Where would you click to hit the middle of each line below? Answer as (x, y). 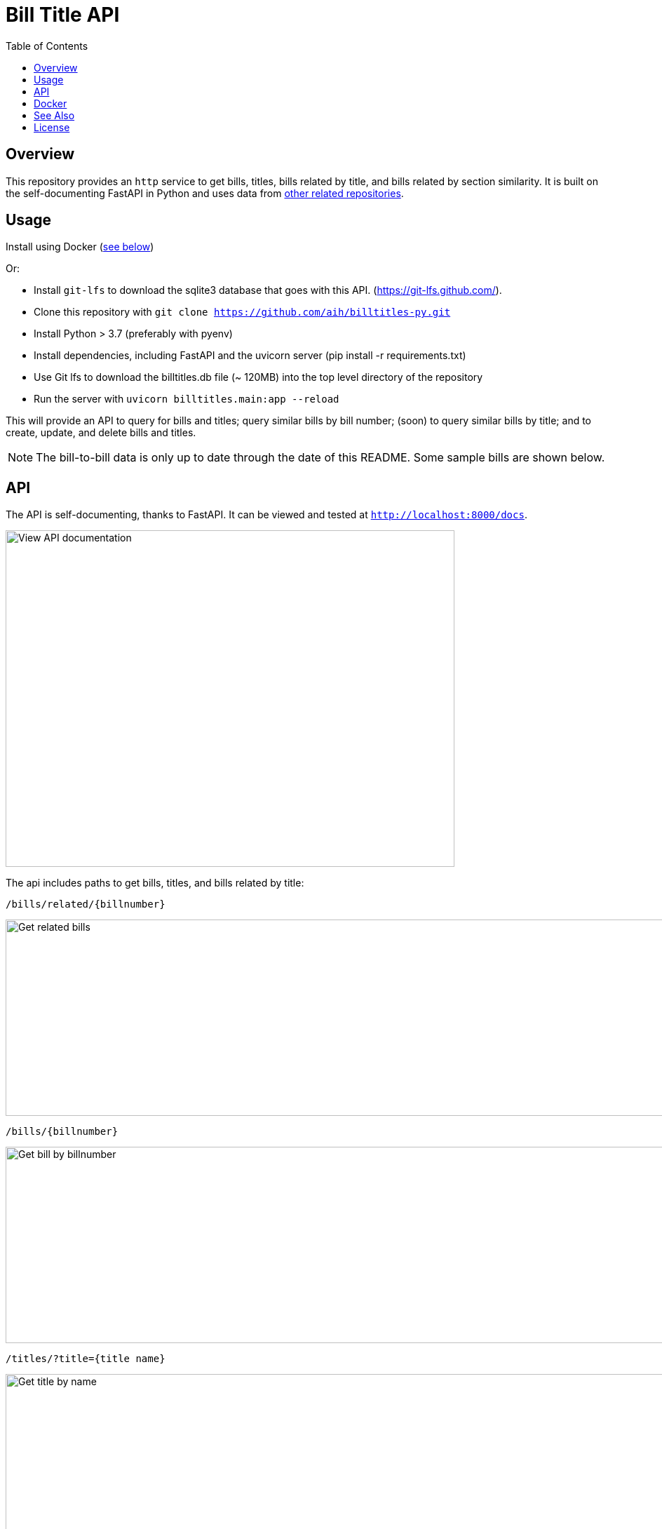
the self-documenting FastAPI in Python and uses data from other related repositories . (205, 193)
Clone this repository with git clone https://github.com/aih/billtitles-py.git (242, 312)
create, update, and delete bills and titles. (101, 433)
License (52, 127)
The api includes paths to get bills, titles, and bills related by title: (155, 883)
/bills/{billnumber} (62, 1132)
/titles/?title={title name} (86, 1359)
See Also (54, 115)
